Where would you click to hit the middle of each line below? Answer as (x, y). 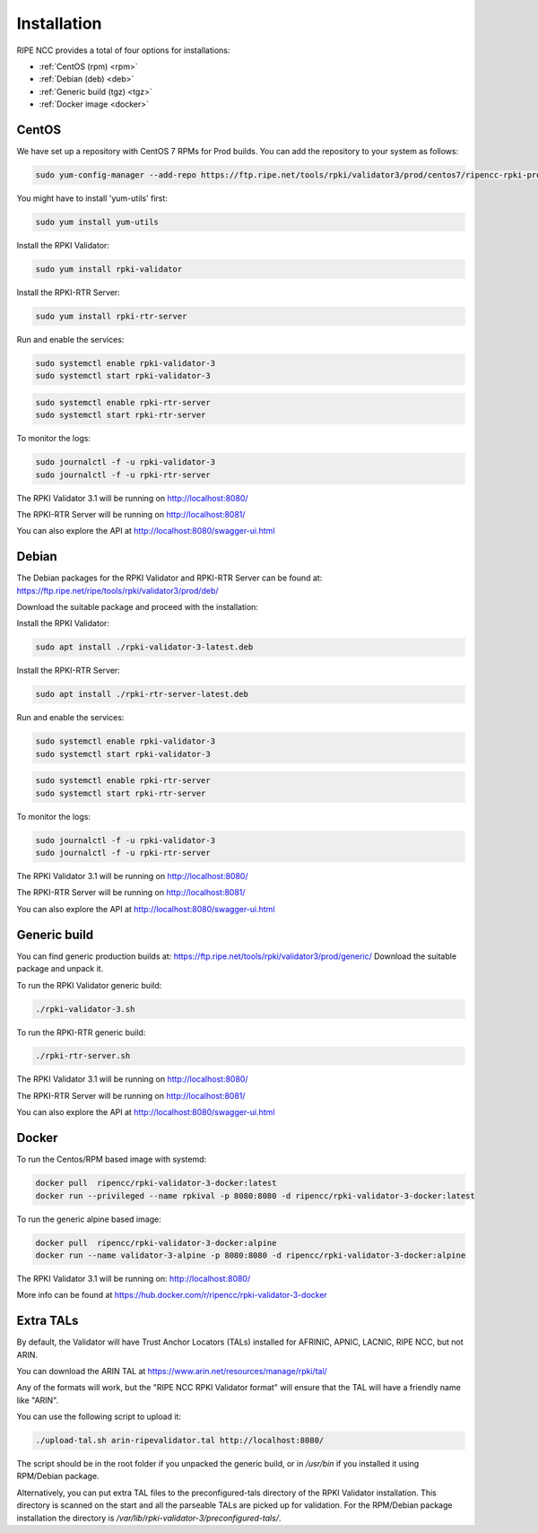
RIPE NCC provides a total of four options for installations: (123, 50)
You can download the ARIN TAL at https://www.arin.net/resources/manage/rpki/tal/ (172, 1371)
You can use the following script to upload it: (99, 1416)
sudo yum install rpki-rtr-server (111, 316)
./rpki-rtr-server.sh (83, 1056)
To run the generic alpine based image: (89, 1219)
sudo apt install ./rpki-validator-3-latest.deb (144, 647)
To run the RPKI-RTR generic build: (81, 1032)
